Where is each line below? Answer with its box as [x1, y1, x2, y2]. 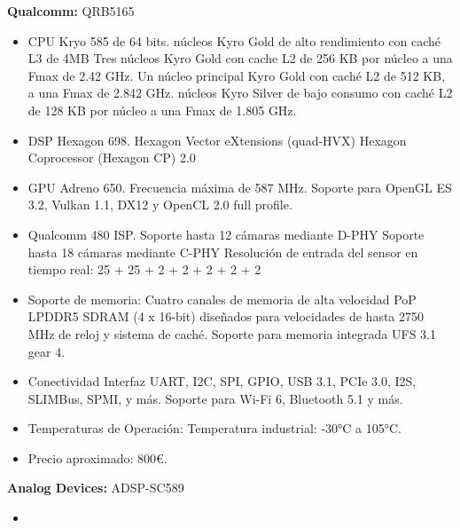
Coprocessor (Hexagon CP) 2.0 [27, 148, 196, 167]
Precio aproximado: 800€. [27, 448, 168, 467]
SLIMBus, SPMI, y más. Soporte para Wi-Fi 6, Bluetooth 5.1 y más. [27, 389, 403, 407]
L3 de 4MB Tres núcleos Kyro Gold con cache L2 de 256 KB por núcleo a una [27, 49, 453, 67]
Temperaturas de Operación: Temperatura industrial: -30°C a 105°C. [27, 419, 402, 437]
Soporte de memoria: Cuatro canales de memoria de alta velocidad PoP [27, 289, 417, 308]
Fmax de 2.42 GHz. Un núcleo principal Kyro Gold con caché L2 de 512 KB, [27, 66, 446, 84]
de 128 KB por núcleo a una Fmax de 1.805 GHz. [27, 100, 297, 119]
